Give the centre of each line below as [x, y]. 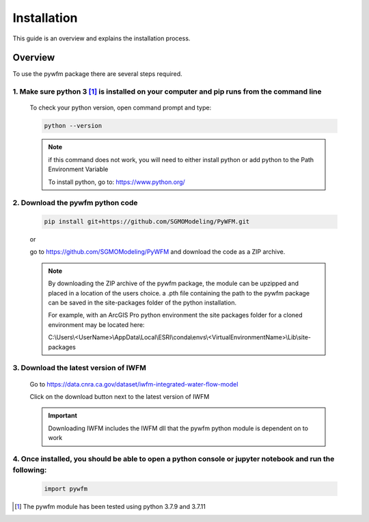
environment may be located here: [96, 324]
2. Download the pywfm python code [75, 203]
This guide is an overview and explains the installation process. [101, 38]
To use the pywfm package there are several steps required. [97, 74]
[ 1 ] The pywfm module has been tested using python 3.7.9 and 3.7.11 [110, 506]
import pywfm [66, 488]
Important [63, 416]
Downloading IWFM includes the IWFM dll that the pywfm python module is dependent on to [178, 428]
